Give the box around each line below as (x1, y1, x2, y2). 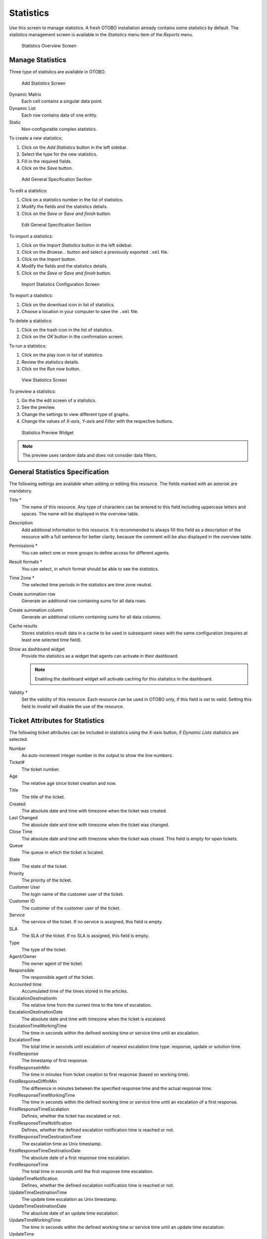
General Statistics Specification (9, 468, 109, 476)
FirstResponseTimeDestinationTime (9, 1134, 82, 1140)
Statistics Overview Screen (21, 43, 77, 49)
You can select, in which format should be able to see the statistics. (21, 565, 159, 572)
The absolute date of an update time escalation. (21, 1210, 119, 1216)
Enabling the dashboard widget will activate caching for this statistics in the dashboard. (35, 676, 213, 681)
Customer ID (9, 898, 35, 904)
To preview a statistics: (9, 388, 56, 394)
